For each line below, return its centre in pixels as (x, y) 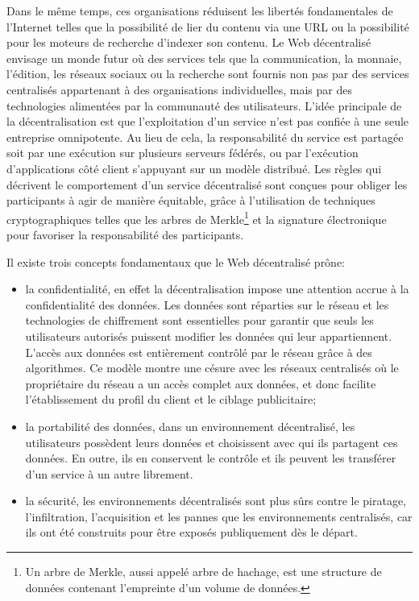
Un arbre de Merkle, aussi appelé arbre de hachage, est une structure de (203, 572)
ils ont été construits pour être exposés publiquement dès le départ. (191, 532)
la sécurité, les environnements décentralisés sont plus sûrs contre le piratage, (216, 501)
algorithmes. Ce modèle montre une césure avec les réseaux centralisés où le (212, 368)
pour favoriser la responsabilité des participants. (125, 234)
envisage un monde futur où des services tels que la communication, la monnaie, (204, 58)
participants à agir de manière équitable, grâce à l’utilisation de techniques (191, 200)
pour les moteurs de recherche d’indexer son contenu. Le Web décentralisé (189, 42)
